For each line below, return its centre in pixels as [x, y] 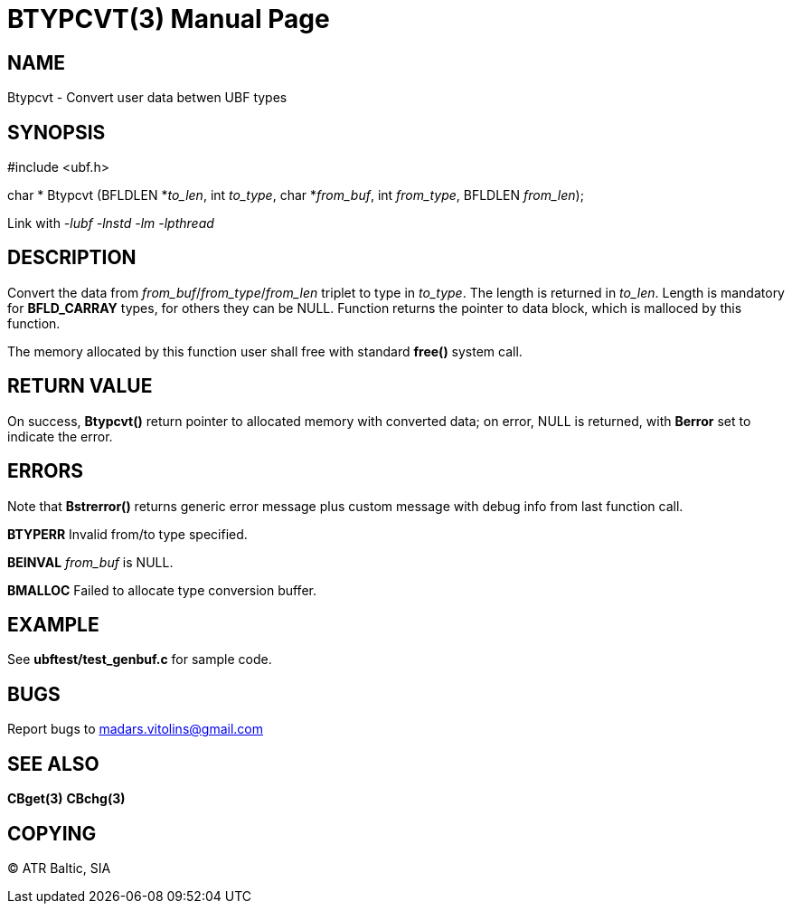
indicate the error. [60, 436]
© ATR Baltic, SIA [59, 868]
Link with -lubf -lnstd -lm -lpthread [111, 223]
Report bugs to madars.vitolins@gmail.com [135, 729]
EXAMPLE [53, 624]
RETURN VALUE [80, 386]
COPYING [52, 833]
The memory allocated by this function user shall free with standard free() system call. [265, 351]
